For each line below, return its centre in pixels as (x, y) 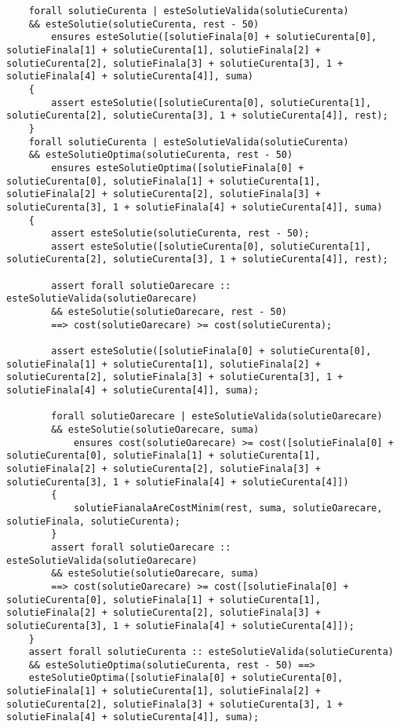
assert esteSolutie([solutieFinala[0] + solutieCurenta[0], (211, 351)
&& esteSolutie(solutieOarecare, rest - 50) (169, 312)
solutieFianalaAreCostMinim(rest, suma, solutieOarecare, (228, 508)
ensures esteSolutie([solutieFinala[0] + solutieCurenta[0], (214, 37)
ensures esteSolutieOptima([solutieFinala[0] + (178, 168)
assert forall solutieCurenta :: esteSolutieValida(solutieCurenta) (211, 652)
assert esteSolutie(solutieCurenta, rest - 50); (180, 234)
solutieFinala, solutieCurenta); (93, 521)
